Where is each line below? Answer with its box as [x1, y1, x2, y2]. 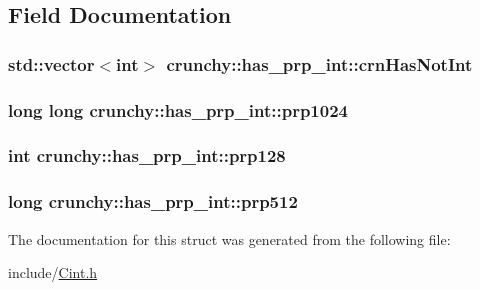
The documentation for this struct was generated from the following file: [8, 228, 451, 249]
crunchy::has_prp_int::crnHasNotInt [166, 51, 473, 76]
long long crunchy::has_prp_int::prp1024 [8, 97, 348, 122]
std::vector [8, 51, 95, 76]
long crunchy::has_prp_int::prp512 [8, 189, 298, 214]
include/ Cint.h [8, 262, 98, 283]
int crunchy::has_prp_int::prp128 [8, 143, 286, 168]
